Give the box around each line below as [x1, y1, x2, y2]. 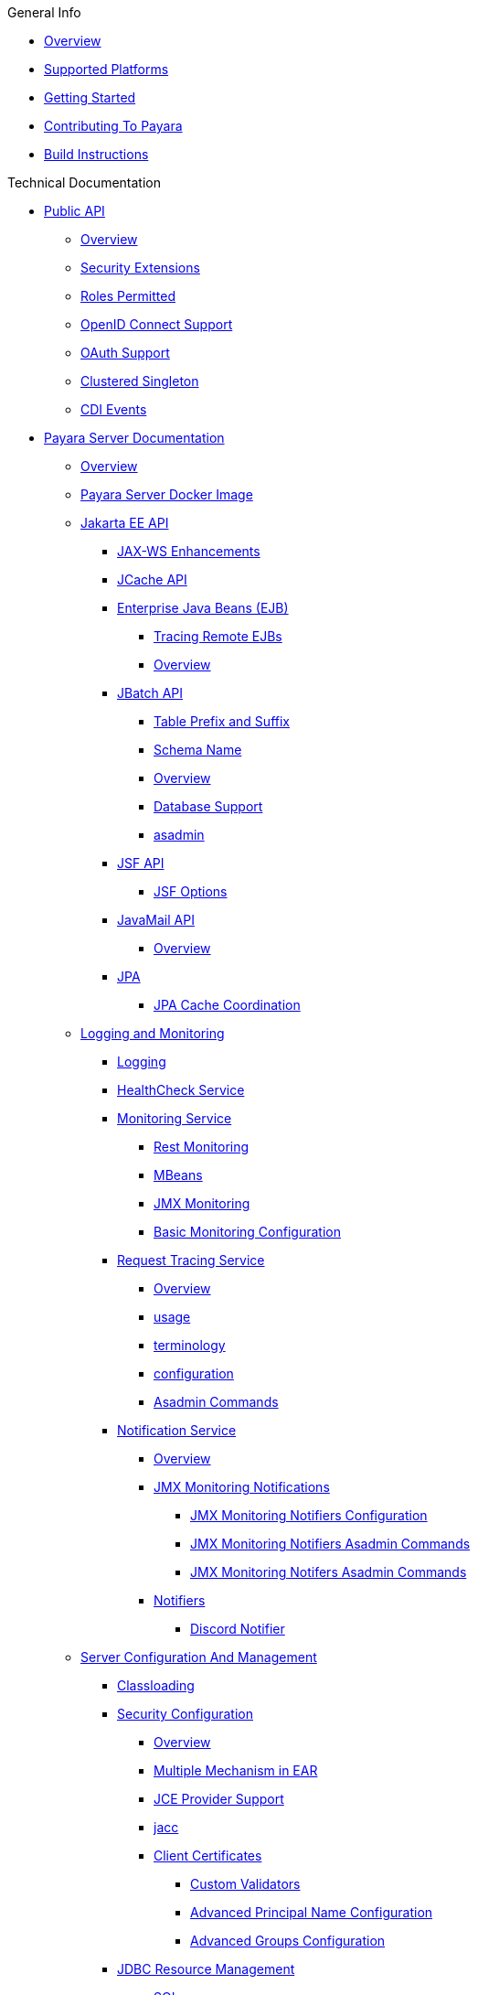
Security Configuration [117, 1706, 253, 1721]
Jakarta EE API [80, 515, 169, 531]
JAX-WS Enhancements [117, 543, 260, 559]
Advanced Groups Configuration [190, 1933, 386, 1948]
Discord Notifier [190, 1621, 285, 1636]
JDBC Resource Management [117, 1961, 295, 1977]
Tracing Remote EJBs [154, 628, 282, 644]
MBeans [154, 1167, 203, 1183]
